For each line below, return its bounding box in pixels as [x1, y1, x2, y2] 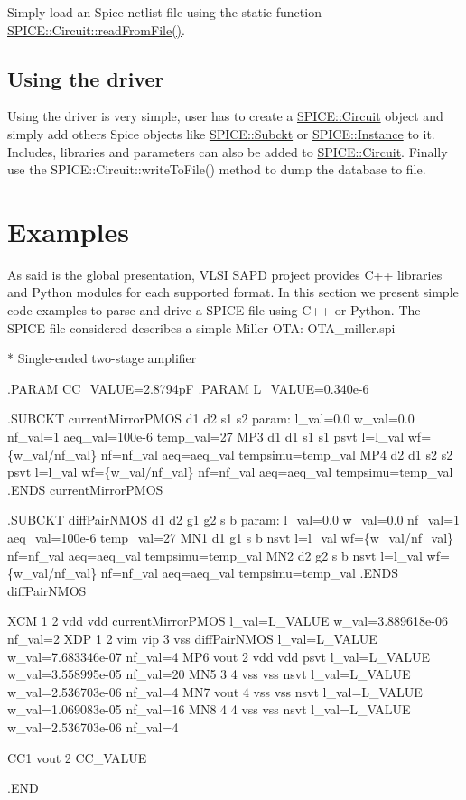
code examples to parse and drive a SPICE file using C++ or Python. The [7, 301, 421, 320]
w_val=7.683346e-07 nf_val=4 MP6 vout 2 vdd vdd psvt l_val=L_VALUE [7, 647, 430, 665]
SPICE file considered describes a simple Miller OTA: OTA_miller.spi [7, 318, 396, 337]
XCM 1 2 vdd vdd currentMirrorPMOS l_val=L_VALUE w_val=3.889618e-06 [7, 611, 448, 630]
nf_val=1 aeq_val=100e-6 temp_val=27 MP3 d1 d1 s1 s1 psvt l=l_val [7, 427, 405, 446]
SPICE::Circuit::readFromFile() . [7, 20, 185, 39]
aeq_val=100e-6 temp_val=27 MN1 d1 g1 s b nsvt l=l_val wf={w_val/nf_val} [7, 528, 454, 547]
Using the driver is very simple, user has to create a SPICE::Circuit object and [7, 107, 443, 126]
